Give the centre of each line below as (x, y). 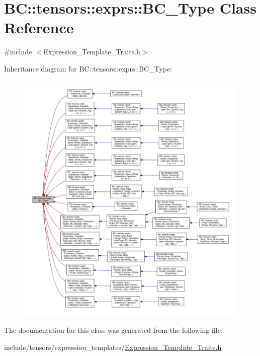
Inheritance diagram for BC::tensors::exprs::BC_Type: (88, 68)
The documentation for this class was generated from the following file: (113, 330)
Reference (39, 27)
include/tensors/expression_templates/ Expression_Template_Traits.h (113, 347)
